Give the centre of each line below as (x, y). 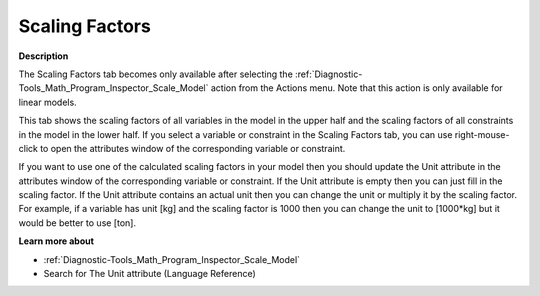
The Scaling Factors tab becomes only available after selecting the (156, 74)
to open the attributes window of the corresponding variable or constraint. (193, 148)
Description (43, 56)
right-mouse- (482, 134)
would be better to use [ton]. (77, 222)
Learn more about (56, 241)
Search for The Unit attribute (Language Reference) (150, 274)
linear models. (47, 102)
